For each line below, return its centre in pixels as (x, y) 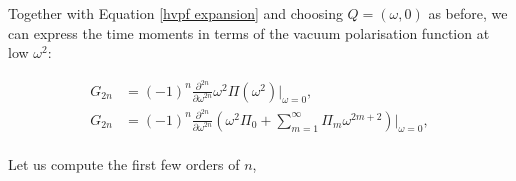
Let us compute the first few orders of (124, 164)
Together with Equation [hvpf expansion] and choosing (175, 13)
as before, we (468, 13)
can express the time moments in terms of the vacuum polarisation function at (249, 32)
